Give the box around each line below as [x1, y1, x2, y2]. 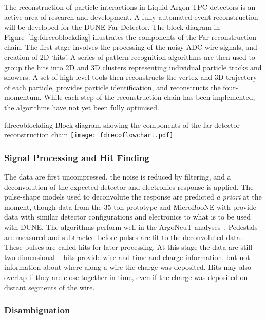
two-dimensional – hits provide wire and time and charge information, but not [4, 251, 250, 262]
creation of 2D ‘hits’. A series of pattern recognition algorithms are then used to [4, 51, 255, 62]
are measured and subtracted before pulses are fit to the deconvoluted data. [4, 231, 242, 242]
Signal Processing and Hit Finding [4, 151, 149, 164]
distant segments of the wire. [4, 282, 95, 292]
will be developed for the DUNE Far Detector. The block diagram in [4, 22, 220, 32]
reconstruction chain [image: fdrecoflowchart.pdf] [4, 129, 174, 140]
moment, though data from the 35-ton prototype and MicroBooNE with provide [4, 201, 256, 212]
